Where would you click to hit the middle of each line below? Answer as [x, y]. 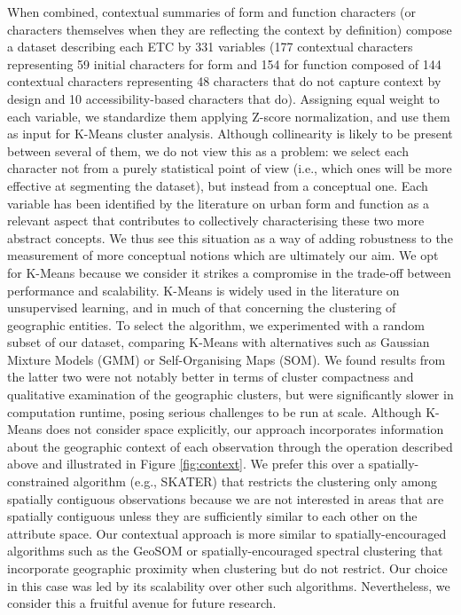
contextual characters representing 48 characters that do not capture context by [224, 81]
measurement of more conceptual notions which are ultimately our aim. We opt [223, 255]
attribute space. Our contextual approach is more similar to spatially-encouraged [227, 533]
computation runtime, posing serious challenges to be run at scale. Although [215, 411]
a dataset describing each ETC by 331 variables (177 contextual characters [210, 47]
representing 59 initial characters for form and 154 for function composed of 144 [224, 63]
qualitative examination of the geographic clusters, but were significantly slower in [230, 394]
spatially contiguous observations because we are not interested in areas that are [226, 498]
